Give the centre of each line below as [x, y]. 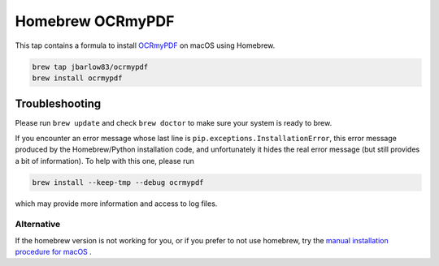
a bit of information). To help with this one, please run [105, 161]
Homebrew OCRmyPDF [95, 21]
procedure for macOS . [54, 252]
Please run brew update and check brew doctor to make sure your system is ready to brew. [174, 123]
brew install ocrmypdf [77, 78]
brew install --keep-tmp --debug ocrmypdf [118, 182]
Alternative [38, 225]
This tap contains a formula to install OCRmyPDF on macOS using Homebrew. [145, 45]
